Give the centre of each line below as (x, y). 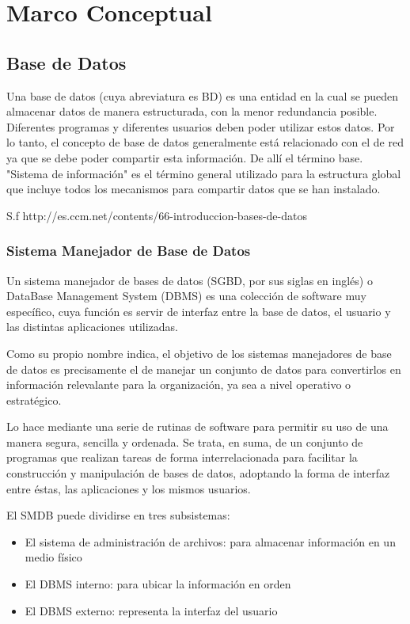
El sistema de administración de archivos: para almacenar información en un (210, 541)
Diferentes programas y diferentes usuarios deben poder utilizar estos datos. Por (201, 126)
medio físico (53, 557)
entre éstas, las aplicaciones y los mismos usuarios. (129, 488)
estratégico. (34, 400)
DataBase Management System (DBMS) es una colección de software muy (186, 296)
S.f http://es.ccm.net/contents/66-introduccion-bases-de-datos (157, 215)
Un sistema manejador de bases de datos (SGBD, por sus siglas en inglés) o (190, 280)
